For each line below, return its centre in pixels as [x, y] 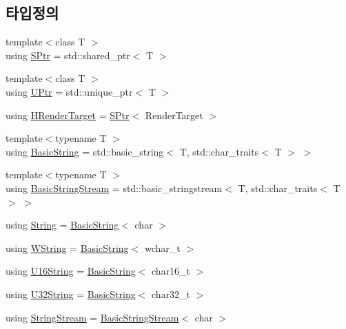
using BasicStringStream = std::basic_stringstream [114, 188]
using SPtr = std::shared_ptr [68, 55]
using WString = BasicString [67, 247]
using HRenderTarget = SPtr [68, 115]
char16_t [171, 271]
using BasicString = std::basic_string [85, 151]
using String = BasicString [62, 225]
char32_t [171, 294]
